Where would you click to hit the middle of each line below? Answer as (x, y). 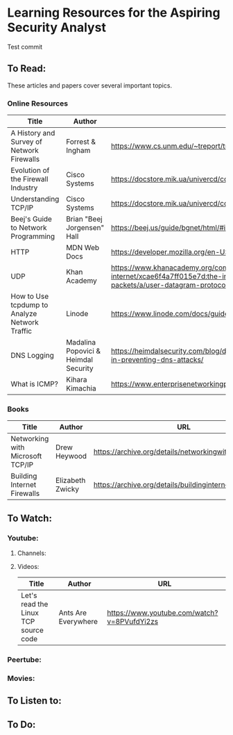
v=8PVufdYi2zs (132, 622)
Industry (24, 188)
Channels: (32, 553)
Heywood (71, 456)
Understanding (35, 199)
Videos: (28, 567)
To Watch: (29, 518)
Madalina (81, 342)
